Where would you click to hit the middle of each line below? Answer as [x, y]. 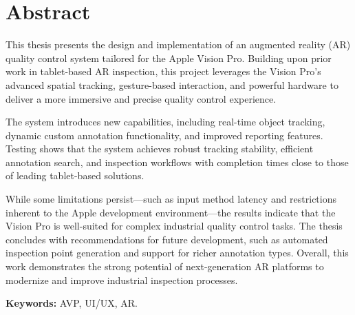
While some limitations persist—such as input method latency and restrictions [171, 199]
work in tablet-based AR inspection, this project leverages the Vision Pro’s [163, 71]
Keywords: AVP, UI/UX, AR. [72, 303]
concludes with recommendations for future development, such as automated [167, 239]
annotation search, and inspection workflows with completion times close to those [177, 162]
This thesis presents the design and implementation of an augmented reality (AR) [178, 44]
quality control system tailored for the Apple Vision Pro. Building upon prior [169, 58]
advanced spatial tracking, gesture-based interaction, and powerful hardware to [172, 84]
